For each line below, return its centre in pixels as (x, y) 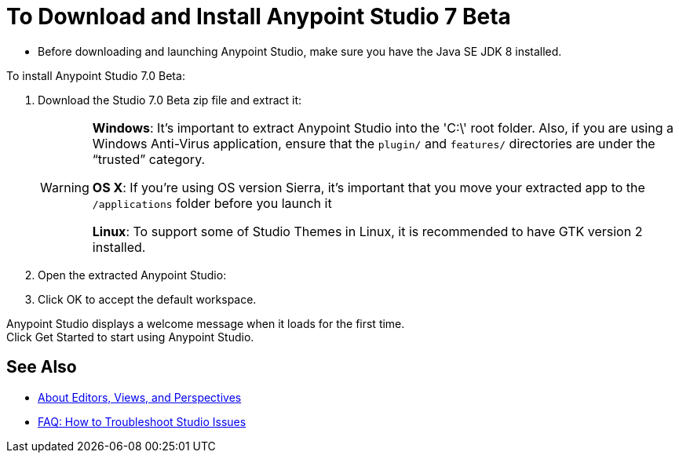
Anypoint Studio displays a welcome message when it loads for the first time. (206, 323)
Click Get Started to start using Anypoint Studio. (130, 337)
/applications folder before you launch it (212, 203)
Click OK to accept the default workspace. (147, 299)
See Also (42, 367)
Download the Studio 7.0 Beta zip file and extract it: (170, 100)
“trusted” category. (149, 159)
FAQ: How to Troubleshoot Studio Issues (142, 421)
